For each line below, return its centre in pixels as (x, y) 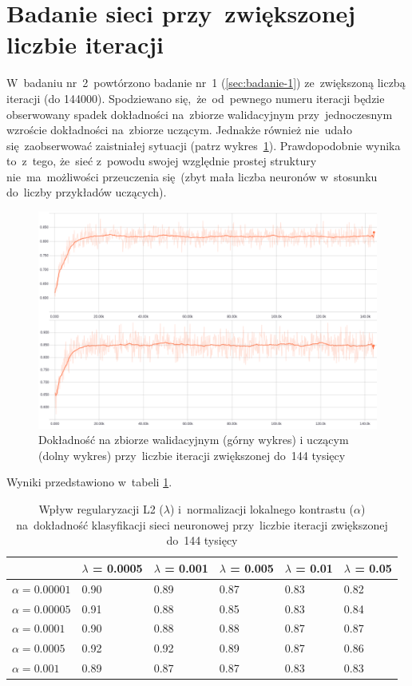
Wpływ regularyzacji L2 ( (101, 509)
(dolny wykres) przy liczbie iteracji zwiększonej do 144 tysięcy (192, 455)
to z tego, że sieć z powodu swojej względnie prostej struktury (162, 161)
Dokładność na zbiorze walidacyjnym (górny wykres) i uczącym (194, 440)
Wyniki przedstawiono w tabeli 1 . (89, 482)
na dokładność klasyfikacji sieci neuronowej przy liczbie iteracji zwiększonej (202, 524)
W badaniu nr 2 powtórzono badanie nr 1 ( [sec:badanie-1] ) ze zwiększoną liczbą (206, 83)
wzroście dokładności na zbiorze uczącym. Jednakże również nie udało (179, 130)
